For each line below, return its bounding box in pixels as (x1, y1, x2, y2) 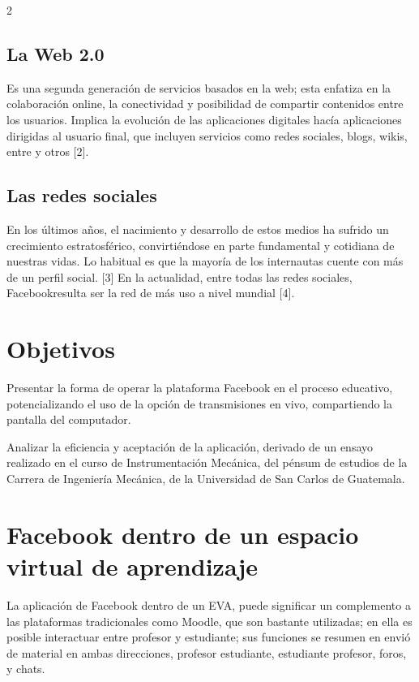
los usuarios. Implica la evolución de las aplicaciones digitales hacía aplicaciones (6, 110, 402, 127)
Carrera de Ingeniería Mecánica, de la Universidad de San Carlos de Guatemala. (6, 470, 405, 487)
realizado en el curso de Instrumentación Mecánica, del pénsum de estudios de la (6, 454, 408, 471)
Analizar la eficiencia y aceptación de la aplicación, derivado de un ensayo (6, 438, 374, 455)
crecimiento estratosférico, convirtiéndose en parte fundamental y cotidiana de (6, 236, 395, 253)
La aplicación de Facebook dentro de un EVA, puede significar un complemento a (6, 596, 411, 613)
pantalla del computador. (6, 411, 131, 428)
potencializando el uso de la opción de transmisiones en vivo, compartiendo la (6, 395, 392, 412)
